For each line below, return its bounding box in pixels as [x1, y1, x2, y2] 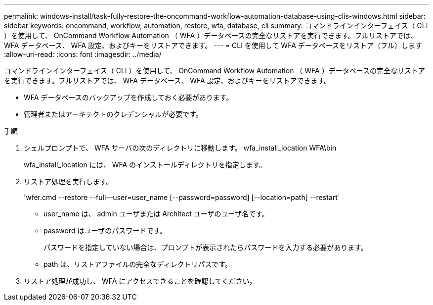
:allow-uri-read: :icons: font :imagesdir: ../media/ [4, 50, 162, 58]
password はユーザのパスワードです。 [43, 226, 167, 235]
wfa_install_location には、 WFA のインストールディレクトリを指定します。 [24, 160, 266, 169]
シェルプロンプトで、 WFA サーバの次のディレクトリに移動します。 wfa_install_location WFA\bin [24, 144, 337, 152]
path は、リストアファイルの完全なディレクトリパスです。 [43, 260, 232, 268]
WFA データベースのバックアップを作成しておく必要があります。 [24, 93, 233, 102]
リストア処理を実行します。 [24, 177, 113, 186]
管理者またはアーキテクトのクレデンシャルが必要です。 [24, 110, 203, 118]
